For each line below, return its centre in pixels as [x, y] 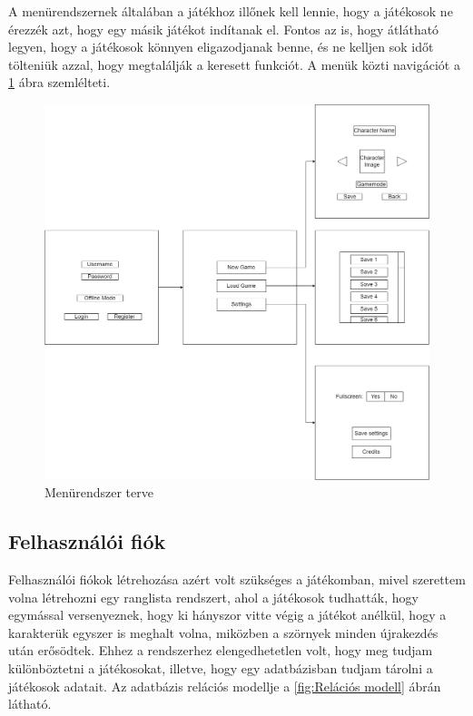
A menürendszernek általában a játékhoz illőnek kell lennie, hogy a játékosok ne [231, 11]
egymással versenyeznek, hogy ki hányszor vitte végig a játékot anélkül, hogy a [227, 615]
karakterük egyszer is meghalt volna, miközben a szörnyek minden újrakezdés [223, 632]
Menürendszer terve [99, 492]
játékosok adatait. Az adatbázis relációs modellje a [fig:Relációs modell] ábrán [225, 686]
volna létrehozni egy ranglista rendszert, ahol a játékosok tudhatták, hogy [213, 597]
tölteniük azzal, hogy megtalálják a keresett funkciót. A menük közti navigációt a [234, 64]
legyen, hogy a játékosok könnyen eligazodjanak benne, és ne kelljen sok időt [221, 47]
